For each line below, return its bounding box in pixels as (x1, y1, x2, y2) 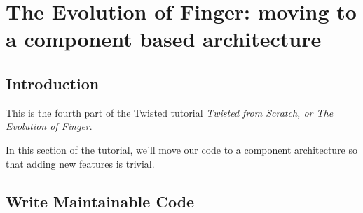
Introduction (6, 72, 100, 94)
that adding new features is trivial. (6, 156, 155, 170)
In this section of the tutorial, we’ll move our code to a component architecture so (6, 142, 358, 156)
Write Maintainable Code (6, 190, 195, 212)
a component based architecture (6, 24, 322, 53)
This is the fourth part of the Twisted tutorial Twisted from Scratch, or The (6, 105, 334, 119)
